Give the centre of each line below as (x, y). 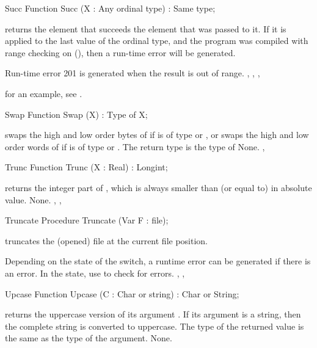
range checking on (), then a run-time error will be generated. (120, 52)
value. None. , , (33, 199)
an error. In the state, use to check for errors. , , (95, 273)
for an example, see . (44, 93)
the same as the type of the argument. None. (89, 338)
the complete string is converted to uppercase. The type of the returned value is (155, 326)
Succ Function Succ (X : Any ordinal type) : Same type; (110, 8)
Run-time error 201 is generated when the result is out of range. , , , (133, 73)
